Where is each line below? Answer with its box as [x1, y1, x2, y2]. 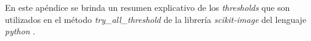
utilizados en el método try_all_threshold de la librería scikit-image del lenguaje [5, 13, 307, 25]
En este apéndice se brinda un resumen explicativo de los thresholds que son [5, 1, 290, 13]
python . [5, 25, 36, 37]
